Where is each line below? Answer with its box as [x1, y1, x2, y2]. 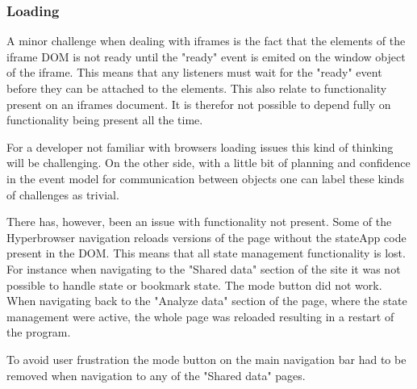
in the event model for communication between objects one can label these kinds [6, 169, 404, 186]
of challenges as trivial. [6, 186, 119, 203]
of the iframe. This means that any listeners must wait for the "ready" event [6, 64, 382, 81]
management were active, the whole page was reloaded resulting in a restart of [6, 307, 394, 324]
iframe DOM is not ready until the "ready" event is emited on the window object [6, 48, 406, 65]
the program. [6, 324, 71, 341]
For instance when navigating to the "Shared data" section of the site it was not [6, 260, 401, 277]
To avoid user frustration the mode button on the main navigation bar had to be [6, 350, 407, 367]
